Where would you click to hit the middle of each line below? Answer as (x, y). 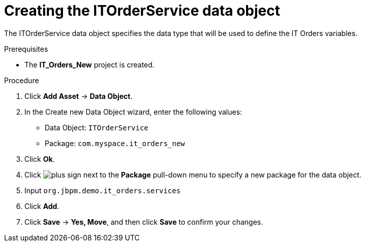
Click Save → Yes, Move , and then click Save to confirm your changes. (144, 222)
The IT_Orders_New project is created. (89, 64)
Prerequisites (26, 49)
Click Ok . (40, 159)
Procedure (22, 80)
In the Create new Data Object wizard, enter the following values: (133, 112)
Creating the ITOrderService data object (142, 11)
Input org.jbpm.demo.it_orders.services (103, 190)
